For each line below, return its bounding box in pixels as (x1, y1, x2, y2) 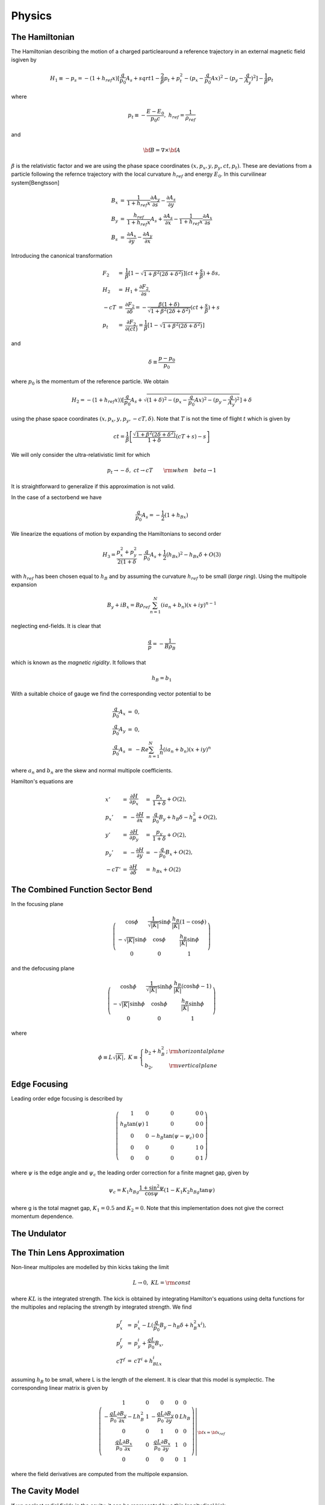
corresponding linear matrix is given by (11, 1385, 108, 1392)
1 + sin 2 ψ (138, 1184, 164, 1191)
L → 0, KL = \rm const (132, 1279, 191, 1286)
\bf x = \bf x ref (197, 1430, 225, 1436)
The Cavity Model (11, 1486, 79, 1496)
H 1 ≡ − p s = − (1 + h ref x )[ (50, 75, 120, 83)
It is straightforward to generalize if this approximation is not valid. (11, 482, 175, 490)
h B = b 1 (151, 674, 172, 683)
